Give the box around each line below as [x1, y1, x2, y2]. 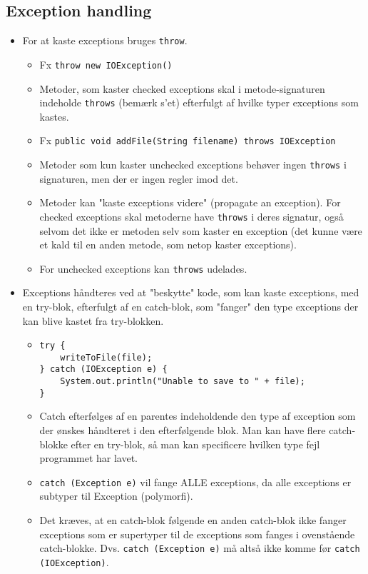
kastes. [39, 109, 69, 124]
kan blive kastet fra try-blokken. [22, 313, 164, 328]
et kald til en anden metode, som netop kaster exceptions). [39, 237, 297, 252]
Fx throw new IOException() [39, 56, 173, 71]
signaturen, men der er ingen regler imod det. [39, 171, 238, 186]
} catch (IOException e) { [39, 364, 168, 375]
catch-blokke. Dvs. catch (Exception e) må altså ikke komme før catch [39, 540, 360, 555]
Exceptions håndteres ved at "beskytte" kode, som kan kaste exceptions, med [22, 285, 359, 300]
